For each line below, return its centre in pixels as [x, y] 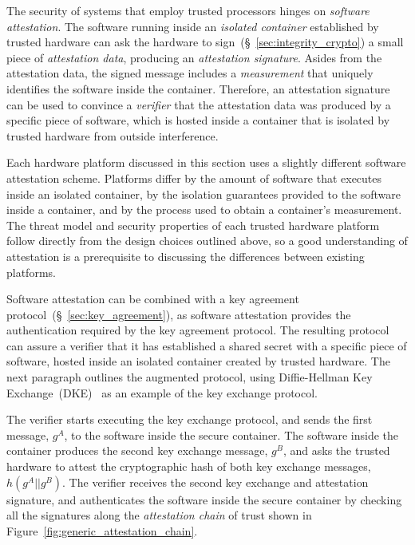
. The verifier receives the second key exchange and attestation [215, 482]
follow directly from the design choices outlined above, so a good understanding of [207, 241]
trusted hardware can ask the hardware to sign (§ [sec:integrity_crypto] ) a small [205, 42]
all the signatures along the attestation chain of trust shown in [159, 515]
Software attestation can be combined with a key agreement [153, 299]
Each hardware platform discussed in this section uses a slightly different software [206, 162]
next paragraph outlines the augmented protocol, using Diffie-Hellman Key [190, 377]
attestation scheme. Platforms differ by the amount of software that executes [194, 178]
